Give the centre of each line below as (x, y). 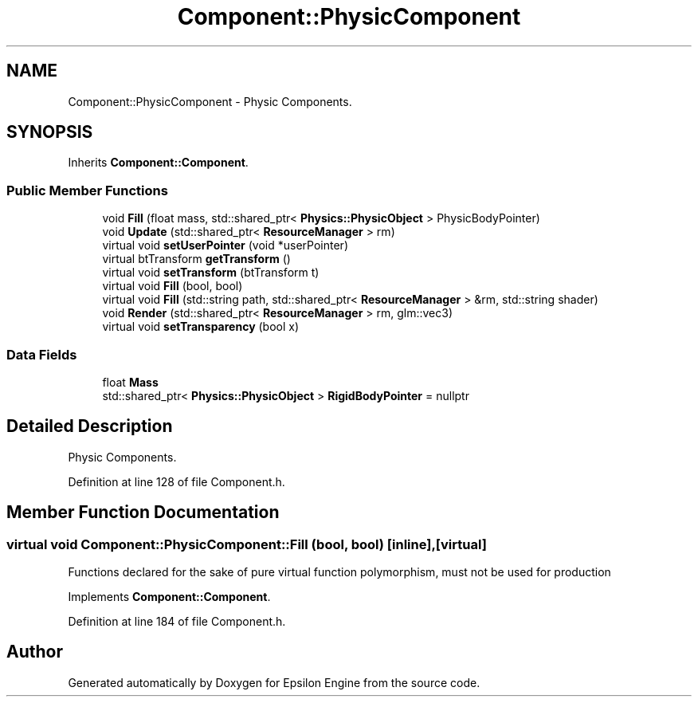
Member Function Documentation (143, 513)
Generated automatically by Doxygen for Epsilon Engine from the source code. (274, 682)
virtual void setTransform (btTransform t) (211, 273)
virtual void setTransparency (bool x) (201, 327)
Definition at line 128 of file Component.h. (176, 481)
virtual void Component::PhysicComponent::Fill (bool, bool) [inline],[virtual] (247, 544)
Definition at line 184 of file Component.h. (177, 621)
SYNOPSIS (50, 132)
